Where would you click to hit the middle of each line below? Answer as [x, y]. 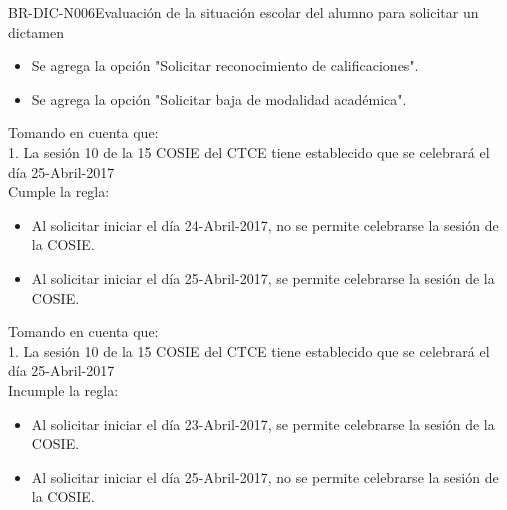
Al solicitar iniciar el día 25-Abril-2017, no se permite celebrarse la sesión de [265, 476]
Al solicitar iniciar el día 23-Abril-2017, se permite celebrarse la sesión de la [263, 423]
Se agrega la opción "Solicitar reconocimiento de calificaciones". [225, 65]
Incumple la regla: [63, 389]
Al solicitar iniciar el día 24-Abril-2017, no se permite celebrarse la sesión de [265, 224]
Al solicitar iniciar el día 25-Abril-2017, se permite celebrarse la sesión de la [263, 277]
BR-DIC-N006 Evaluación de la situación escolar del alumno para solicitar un [243, 12]
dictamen [36, 31]
